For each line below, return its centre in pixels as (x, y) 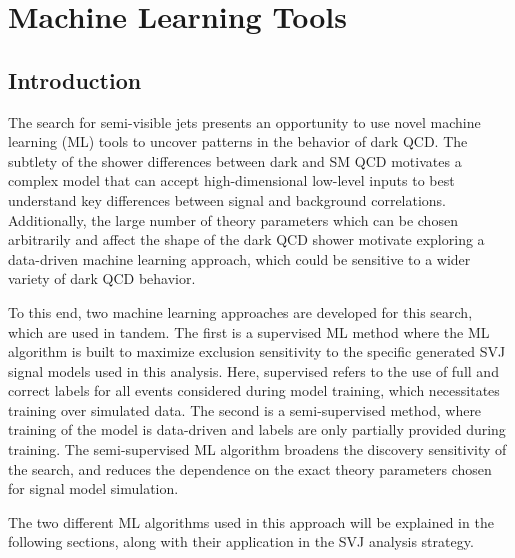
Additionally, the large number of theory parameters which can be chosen (233, 219)
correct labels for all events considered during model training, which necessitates (254, 390)
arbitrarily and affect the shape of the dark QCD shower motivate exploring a (246, 239)
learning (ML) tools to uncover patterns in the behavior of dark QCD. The (238, 141)
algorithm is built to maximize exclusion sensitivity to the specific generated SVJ (257, 351)
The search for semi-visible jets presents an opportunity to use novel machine (244, 121)
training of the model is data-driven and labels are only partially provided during (257, 429)
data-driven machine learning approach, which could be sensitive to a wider (239, 258)
